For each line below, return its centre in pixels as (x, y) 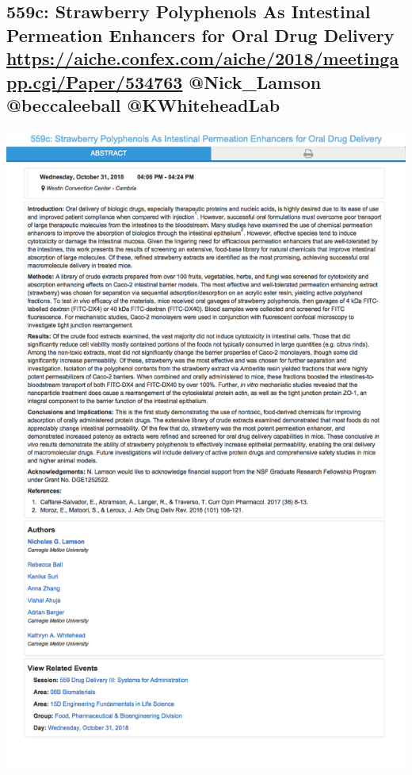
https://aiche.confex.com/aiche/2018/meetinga (203, 58)
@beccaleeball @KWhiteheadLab (143, 104)
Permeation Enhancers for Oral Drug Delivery (200, 35)
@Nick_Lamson (255, 81)
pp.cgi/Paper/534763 (95, 81)
